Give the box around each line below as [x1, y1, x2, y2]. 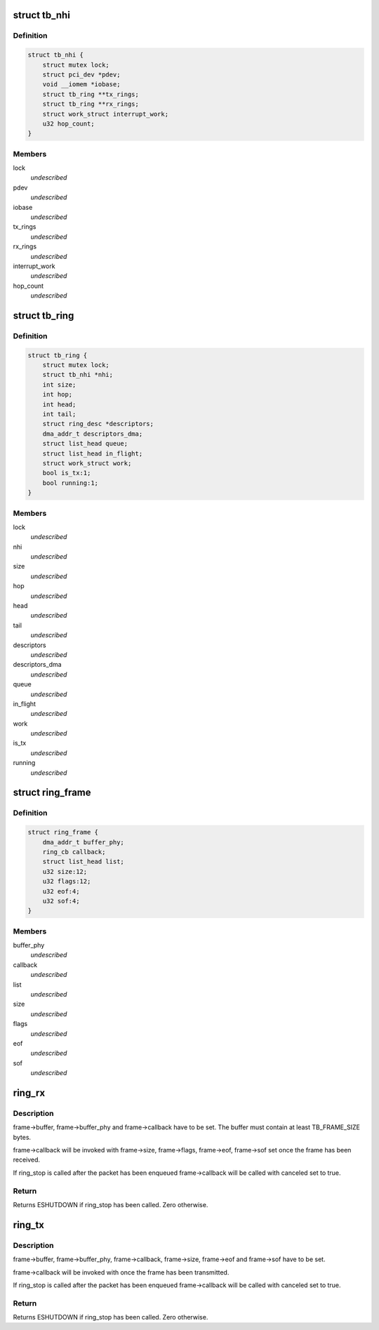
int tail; [42, 411, 77, 418]
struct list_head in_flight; [42, 449, 143, 458]
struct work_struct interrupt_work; [42, 109, 168, 118]
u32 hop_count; [42, 119, 95, 128]
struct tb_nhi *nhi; [42, 371, 114, 379]
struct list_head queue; [42, 439, 128, 448]
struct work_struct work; [42, 459, 132, 467]
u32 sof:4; [42, 897, 80, 905]
